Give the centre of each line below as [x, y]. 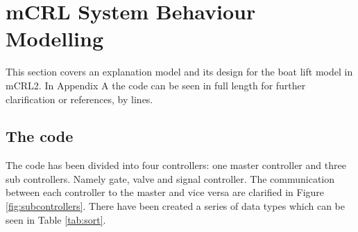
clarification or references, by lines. [79, 99]
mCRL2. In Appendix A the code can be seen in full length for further [156, 85]
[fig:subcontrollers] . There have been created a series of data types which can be [175, 206]
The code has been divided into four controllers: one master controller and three [176, 165]
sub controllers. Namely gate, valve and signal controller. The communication [170, 178]
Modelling [55, 38]
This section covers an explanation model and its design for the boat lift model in [179, 72]
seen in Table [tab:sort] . [56, 219]
